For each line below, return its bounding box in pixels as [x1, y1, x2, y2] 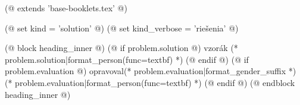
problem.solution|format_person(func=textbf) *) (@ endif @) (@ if [5, 53, 249, 65]
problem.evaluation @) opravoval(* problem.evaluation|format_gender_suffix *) [5, 65, 296, 77]
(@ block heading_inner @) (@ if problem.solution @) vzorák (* [5, 42, 238, 54]
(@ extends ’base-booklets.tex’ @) [5, 2, 127, 14]
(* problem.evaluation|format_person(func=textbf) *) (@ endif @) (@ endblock [5, 76, 295, 88]
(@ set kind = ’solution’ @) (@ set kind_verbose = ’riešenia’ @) [5, 21, 239, 34]
